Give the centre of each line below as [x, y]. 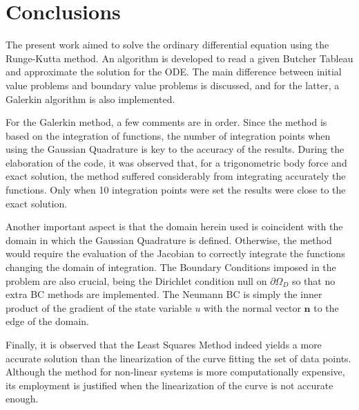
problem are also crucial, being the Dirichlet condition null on [136, 280]
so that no [313, 280]
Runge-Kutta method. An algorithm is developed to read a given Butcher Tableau [179, 58]
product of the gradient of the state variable [99, 307]
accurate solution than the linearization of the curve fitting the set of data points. [178, 358]
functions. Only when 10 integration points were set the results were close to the [176, 190]
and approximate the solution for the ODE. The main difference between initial [174, 72]
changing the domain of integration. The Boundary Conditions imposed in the [171, 267]
